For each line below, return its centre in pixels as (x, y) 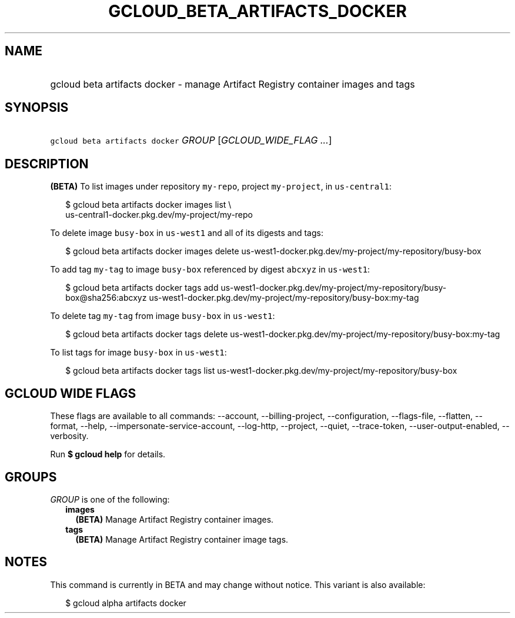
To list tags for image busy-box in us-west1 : (138, 353)
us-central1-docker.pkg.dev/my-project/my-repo (159, 215)
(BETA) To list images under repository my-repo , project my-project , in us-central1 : (221, 187)
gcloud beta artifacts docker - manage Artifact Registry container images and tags (233, 84)
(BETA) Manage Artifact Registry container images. (175, 519)
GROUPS (31, 477)
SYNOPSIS (37, 108)
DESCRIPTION (47, 164)
